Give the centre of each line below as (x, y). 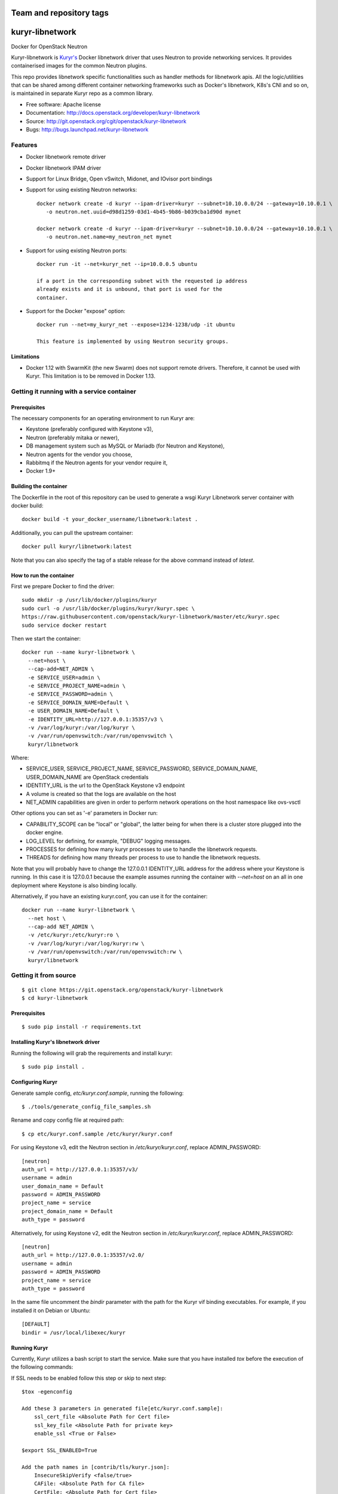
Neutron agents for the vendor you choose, (79, 454)
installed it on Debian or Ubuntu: (51, 1310)
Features (24, 145)
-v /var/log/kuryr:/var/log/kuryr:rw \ (86, 943)
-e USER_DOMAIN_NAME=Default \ (73, 711)
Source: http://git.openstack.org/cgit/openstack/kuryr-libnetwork (106, 121)
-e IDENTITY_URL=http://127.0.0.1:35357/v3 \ (96, 719)
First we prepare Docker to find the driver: (63, 586)
